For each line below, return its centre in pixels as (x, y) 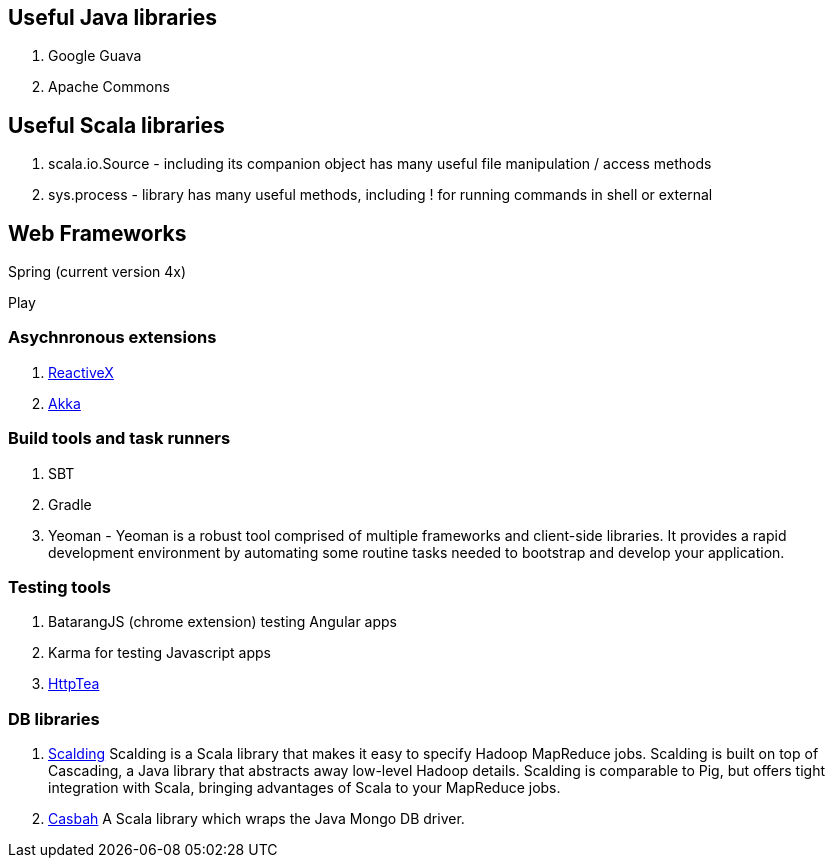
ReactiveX (81, 372)
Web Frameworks (97, 233)
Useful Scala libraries (116, 125)
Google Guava (95, 56)
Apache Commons (109, 87)
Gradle (70, 504)
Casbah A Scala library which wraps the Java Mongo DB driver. (256, 819)
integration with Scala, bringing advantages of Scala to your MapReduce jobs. (304, 788)
